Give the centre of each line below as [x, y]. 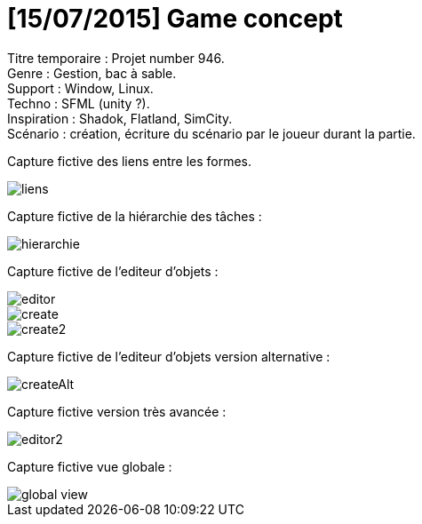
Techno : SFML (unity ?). [79, 103]
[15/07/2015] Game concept [175, 19]
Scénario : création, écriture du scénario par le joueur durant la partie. [211, 133]
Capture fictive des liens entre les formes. [130, 161]
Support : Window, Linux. [80, 88]
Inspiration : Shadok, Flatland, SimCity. [120, 118]
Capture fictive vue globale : [90, 466]
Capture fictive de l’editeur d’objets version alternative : [169, 356]
